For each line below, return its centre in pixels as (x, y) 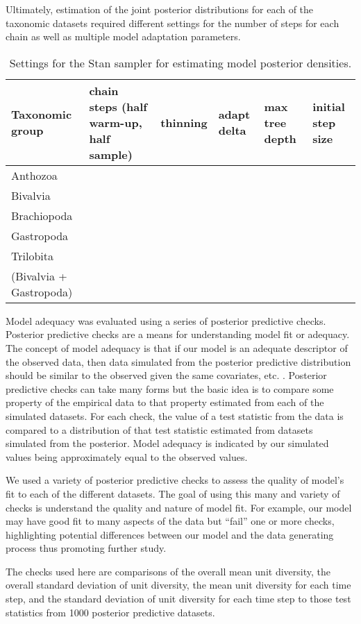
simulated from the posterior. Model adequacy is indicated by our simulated (167, 443)
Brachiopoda (42, 215)
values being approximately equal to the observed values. (127, 456)
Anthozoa (34, 175)
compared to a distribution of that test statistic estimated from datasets (159, 429)
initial (329, 106)
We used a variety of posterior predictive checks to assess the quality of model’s (175, 480)
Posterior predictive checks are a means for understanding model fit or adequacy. (178, 334)
